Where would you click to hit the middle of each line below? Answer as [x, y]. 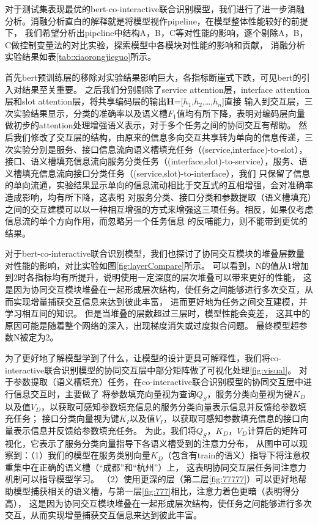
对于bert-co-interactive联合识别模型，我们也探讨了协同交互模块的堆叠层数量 [155, 253]
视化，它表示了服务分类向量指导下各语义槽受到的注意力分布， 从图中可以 [152, 443]
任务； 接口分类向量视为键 [66, 418]
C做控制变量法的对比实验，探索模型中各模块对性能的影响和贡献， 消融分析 [155, 44]
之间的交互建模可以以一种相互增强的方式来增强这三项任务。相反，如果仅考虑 [159, 209]
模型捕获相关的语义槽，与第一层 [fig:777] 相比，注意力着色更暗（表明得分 [156, 490]
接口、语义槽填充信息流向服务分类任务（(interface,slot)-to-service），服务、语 [156, 161]
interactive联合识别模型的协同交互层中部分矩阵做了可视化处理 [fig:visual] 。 [151, 369]
